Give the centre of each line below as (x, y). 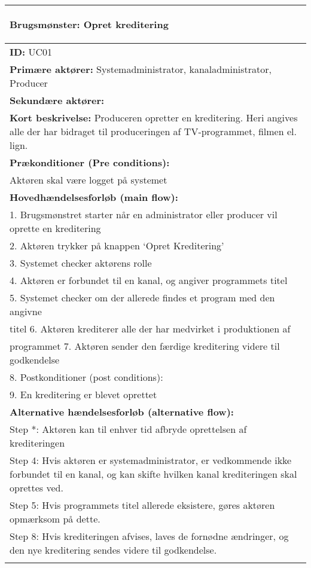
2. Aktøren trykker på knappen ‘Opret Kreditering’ (117, 245)
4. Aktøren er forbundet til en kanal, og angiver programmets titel (149, 280)
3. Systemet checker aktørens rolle (81, 263)
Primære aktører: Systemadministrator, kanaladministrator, (141, 69)
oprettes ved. (36, 488)
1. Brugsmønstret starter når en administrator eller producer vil (144, 214)
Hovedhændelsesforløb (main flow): (94, 197)
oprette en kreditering (55, 228)
